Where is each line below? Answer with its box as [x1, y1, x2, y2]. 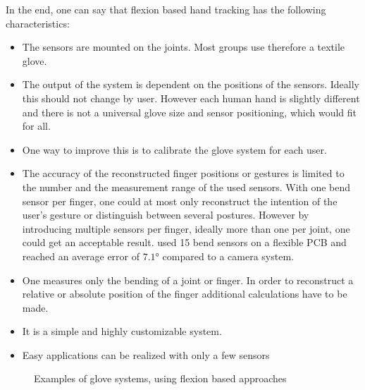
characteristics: [6, 16, 70, 30]
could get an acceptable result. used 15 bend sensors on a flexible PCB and [22, 235, 347, 250]
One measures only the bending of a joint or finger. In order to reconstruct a [22, 272, 354, 287]
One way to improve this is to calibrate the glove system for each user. [22, 142, 327, 157]
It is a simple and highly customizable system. [22, 324, 222, 339]
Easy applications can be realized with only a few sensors [22, 347, 270, 362]
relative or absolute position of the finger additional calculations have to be [22, 286, 347, 301]
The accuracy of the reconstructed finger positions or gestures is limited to [22, 166, 345, 181]
